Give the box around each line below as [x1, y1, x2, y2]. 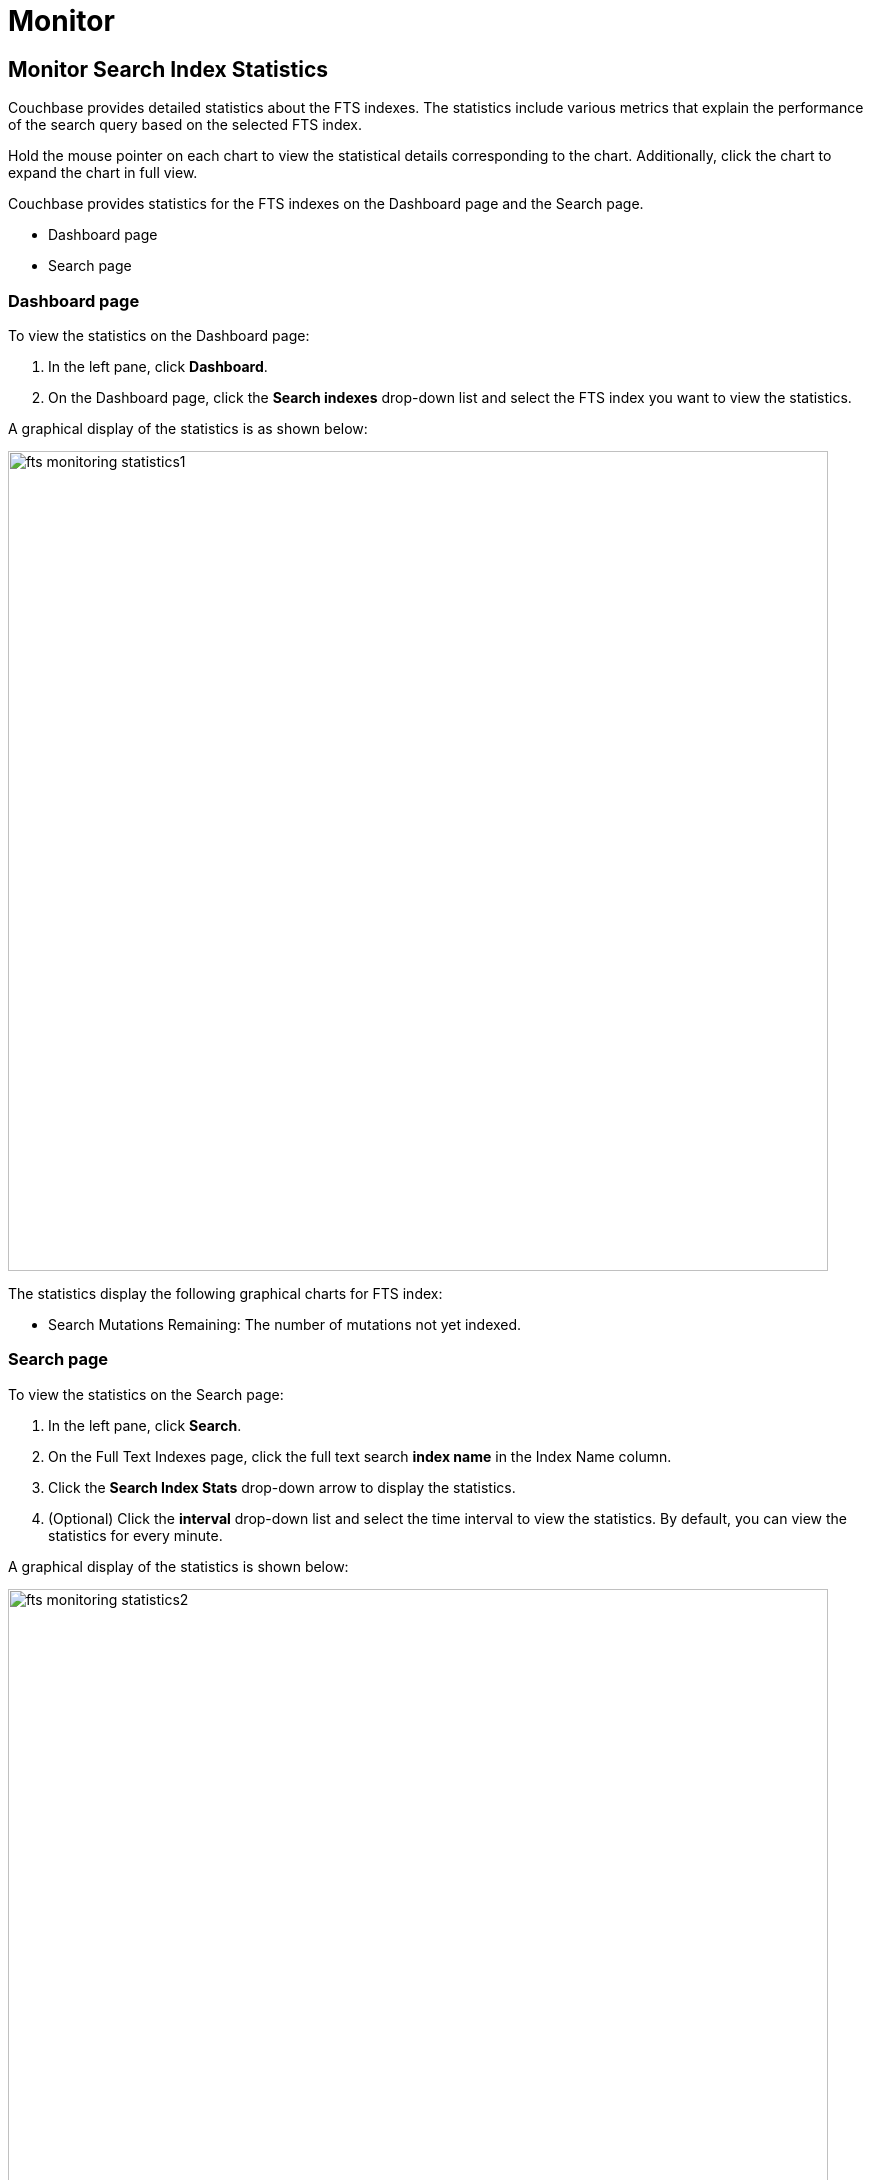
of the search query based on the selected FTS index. [8, 116, 362, 134]
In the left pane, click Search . [48, 1416, 242, 1434]
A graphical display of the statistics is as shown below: [8, 419, 368, 437]
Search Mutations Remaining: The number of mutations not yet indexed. [48, 1315, 522, 1333]
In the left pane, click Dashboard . [48, 357, 268, 375]
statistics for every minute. [48, 1526, 223, 1544]
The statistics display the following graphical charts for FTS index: [8, 1284, 443, 1302]
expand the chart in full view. [8, 164, 198, 182]
